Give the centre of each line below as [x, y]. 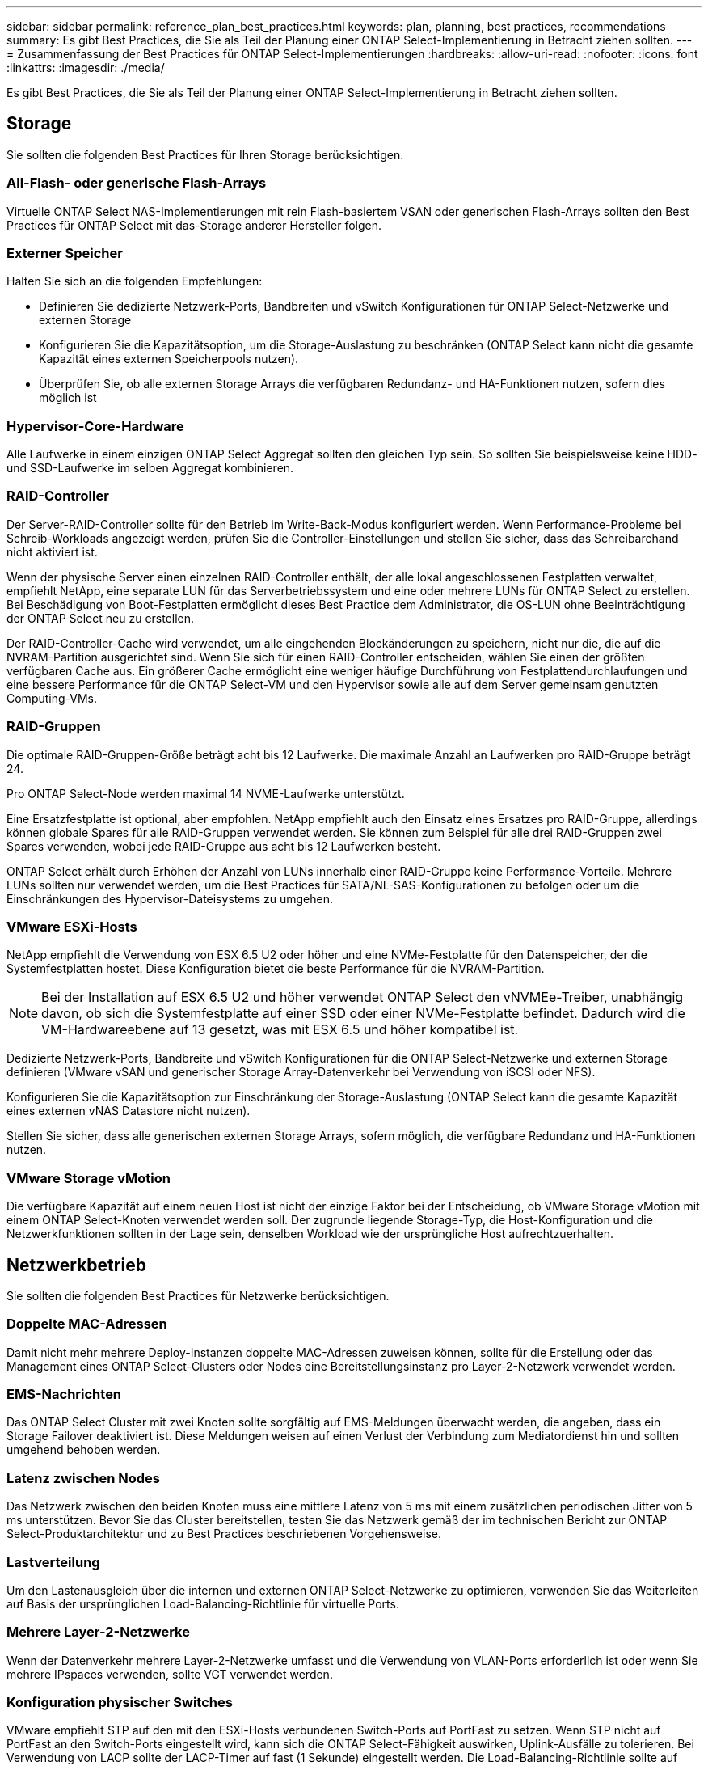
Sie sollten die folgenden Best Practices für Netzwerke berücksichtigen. [198, 1295]
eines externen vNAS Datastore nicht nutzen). [129, 1111]
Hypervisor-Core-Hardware [95, 426]
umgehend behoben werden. [84, 1450]
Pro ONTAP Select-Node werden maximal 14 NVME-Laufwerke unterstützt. [206, 793]
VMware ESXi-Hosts [72, 926]
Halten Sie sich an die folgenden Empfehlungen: [135, 281]
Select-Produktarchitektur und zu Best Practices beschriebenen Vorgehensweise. [224, 1534]
